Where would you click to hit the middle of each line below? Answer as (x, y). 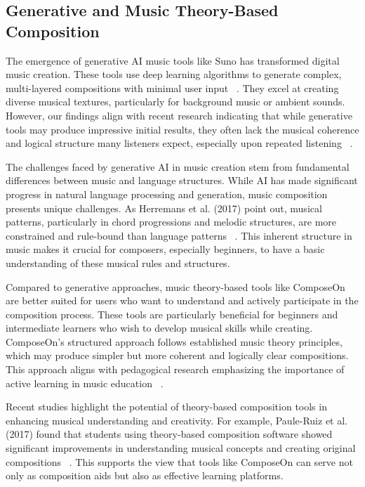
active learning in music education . (85, 383)
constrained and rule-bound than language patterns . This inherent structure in (179, 235)
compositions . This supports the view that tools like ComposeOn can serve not (179, 461)
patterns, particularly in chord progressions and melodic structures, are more (171, 222)
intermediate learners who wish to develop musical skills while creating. (159, 328)
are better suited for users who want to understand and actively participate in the (182, 300)
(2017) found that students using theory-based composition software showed (169, 434)
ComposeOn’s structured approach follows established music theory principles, (174, 341)
